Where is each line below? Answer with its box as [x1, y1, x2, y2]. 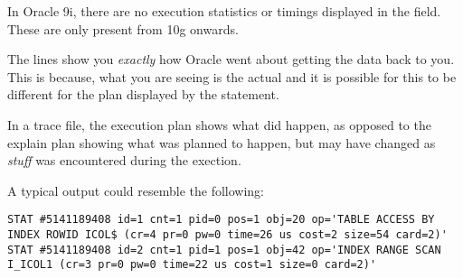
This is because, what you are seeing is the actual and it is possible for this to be [7, 67, 457, 86]
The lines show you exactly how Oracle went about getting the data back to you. [7, 50, 455, 69]
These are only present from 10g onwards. [7, 19, 239, 38]
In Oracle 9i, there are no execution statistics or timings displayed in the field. [7, 2, 441, 20]
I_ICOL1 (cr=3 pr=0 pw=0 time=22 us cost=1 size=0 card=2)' [7, 258, 377, 272]
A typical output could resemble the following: [7, 181, 265, 199]
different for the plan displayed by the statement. [7, 85, 279, 104]
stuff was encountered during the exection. [7, 151, 241, 170]
